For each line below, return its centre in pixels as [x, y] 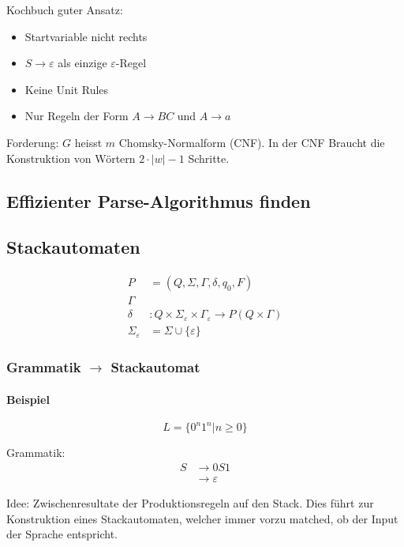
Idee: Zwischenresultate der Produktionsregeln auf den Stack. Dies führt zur [190, 503]
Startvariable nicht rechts [86, 36]
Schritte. [209, 158]
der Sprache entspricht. [62, 534]
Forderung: [33, 142]
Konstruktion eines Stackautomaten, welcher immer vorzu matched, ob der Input [202, 518]
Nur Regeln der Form [77, 116]
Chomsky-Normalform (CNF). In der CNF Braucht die [252, 142]
